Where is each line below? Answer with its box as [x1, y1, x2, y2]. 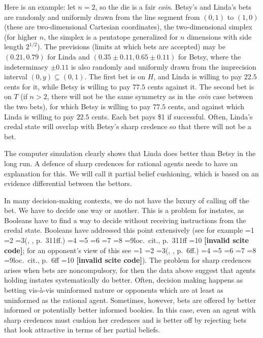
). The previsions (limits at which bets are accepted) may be [37, 41, 225, 52]
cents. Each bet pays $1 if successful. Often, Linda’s [91, 111, 253, 121]
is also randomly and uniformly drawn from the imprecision [71, 61, 256, 72]
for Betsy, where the [178, 51, 241, 62]
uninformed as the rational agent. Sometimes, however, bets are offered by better [4, 294, 256, 305]
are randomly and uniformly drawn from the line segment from [4, 11, 200, 22]
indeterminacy [4, 61, 48, 72]
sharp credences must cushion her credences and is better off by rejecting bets [4, 314, 247, 325]
